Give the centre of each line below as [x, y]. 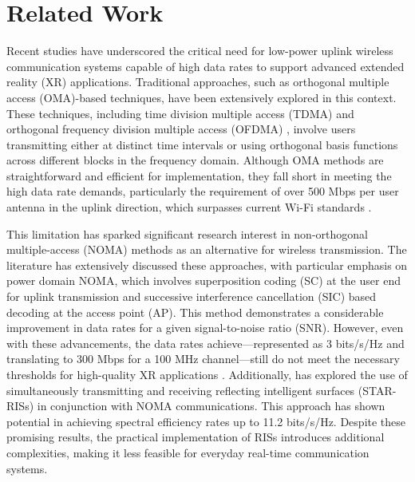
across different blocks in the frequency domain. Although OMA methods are [195, 160]
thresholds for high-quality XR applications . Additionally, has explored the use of [207, 374]
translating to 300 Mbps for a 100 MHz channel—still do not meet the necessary [203, 359]
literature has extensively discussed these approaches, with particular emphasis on [207, 265]
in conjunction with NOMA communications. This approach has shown [211, 406]
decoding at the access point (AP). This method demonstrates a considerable [195, 312]
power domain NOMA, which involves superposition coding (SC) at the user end [204, 281]
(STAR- [377, 390]
